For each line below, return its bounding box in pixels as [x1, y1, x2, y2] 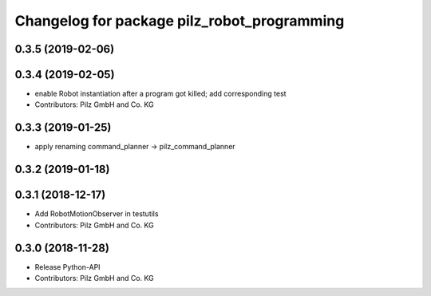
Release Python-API [34, 262, 101, 271]
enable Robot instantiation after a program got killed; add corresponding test [34, 89, 287, 99]
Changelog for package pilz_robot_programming [14, 12, 345, 30]
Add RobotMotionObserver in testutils [34, 209, 159, 219]
